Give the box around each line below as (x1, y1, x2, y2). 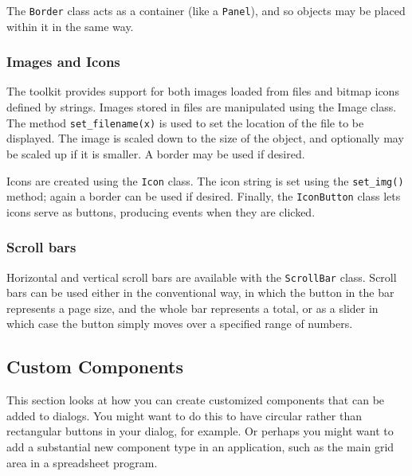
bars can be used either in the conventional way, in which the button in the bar (6, 284, 394, 301)
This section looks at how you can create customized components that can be (6, 392, 385, 408)
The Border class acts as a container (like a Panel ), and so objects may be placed (6, 2, 406, 18)
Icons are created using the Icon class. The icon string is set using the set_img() (6, 172, 404, 189)
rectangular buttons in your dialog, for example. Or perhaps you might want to (6, 423, 394, 439)
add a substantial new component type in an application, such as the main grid (6, 439, 394, 455)
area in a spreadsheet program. (6, 454, 158, 470)
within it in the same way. (6, 18, 134, 34)
